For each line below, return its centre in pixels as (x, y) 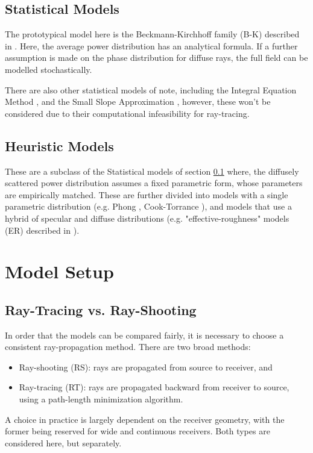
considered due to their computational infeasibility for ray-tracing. (127, 113)
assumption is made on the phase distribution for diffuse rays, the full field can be (156, 58)
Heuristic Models (59, 145)
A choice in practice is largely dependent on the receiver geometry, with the (145, 419)
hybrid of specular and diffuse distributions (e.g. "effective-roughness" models (147, 218)
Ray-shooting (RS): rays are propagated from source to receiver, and (146, 367)
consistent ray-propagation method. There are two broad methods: (128, 347)
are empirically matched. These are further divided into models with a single (147, 194)
